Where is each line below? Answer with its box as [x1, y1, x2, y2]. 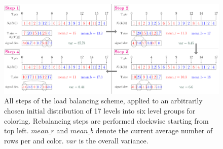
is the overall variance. [79, 135, 148, 145]
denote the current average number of [95, 125, 213, 136]
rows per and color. [4, 135, 64, 145]
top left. [4, 125, 29, 136]
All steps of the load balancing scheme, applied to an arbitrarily [4, 95, 203, 106]
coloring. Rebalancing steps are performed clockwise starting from [4, 115, 209, 126]
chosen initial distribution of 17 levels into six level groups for [4, 105, 196, 116]
